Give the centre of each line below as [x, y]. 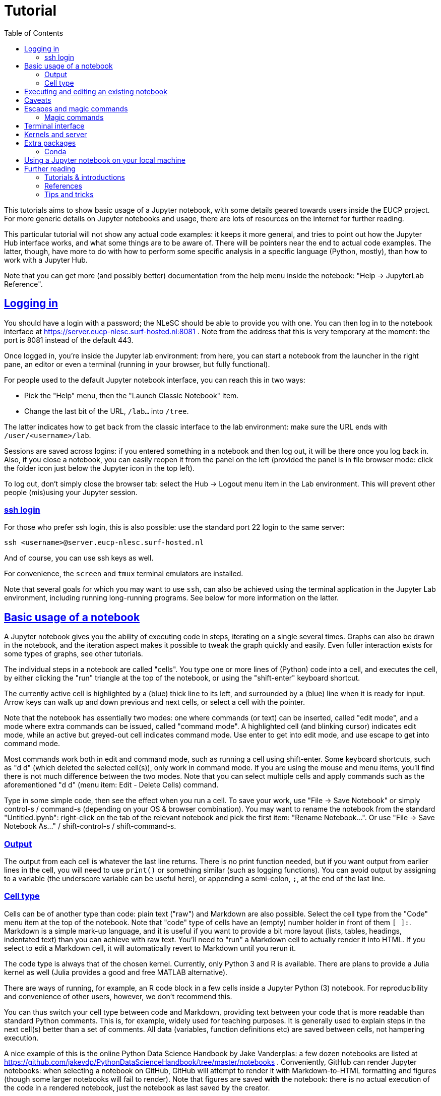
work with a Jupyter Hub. [46, 260]
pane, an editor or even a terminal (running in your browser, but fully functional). [137, 364]
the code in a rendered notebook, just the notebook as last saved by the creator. [137, 1087]
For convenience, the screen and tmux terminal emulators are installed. [124, 574]
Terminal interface [54, 126]
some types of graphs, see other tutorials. [74, 654]
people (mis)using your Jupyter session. [71, 492]
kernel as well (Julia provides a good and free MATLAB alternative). [116, 972]
